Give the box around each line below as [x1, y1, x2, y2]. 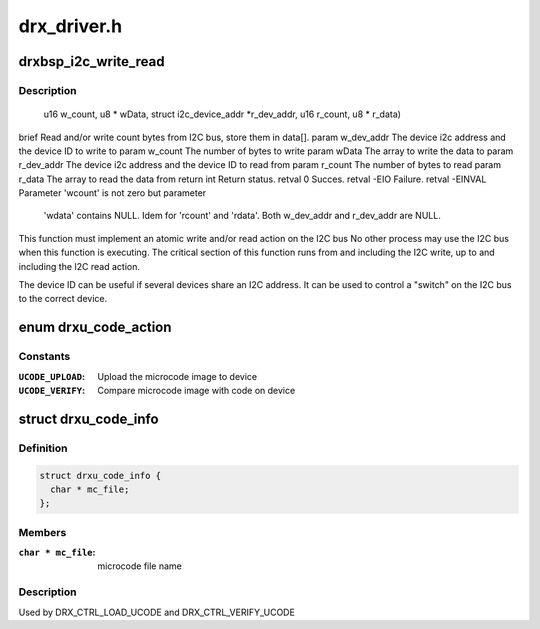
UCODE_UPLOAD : [18, 370, 85, 382]
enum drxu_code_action [18, 319, 172, 336]
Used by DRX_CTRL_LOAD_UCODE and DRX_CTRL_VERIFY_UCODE [18, 606, 295, 618]
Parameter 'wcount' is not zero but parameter [18, 187, 207, 199]
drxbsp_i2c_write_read [18, 53, 165, 70]
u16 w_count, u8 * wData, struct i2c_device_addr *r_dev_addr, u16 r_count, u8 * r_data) [43, 108, 402, 120]
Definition [18, 441, 68, 455]
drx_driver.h [18, 15, 123, 37]
